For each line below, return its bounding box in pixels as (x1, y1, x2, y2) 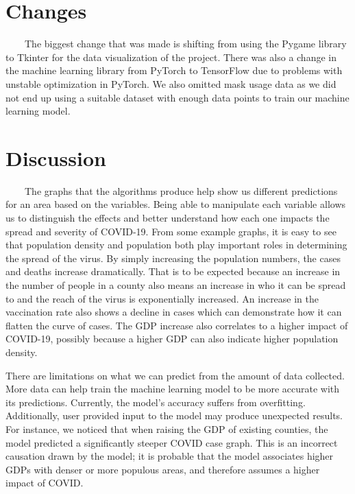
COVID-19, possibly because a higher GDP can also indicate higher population (5, 331, 339, 346)
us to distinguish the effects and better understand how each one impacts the (5, 211, 330, 224)
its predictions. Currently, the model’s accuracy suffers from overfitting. (5, 395, 306, 409)
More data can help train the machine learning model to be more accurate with (5, 381, 340, 396)
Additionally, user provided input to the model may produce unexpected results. (5, 408, 343, 423)
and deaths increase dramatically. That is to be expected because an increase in (5, 264, 341, 279)
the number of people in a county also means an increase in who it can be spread (5, 277, 346, 292)
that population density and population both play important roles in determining (5, 237, 347, 252)
